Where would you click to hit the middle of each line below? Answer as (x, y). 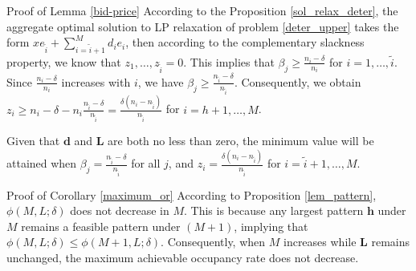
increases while (320, 242)
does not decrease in (120, 210)
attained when (42, 163)
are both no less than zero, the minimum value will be (241, 141)
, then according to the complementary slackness (245, 42)
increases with (96, 81)
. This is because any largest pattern (274, 210)
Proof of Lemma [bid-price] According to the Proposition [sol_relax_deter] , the (202, 10)
